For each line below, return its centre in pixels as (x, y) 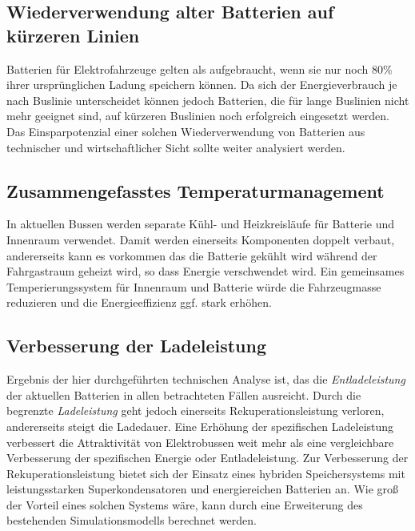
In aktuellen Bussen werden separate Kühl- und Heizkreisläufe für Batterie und (201, 224)
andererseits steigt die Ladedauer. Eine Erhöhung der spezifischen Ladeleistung (200, 426)
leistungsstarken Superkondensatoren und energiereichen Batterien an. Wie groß (203, 489)
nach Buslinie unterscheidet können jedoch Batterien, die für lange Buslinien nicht (208, 100)
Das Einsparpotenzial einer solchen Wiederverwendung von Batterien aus (186, 131)
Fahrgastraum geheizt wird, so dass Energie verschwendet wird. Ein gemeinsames (206, 271)
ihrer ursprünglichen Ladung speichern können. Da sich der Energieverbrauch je (202, 84)
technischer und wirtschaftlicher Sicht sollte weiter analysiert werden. (176, 147)
